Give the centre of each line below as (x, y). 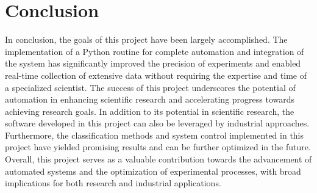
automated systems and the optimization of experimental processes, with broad (153, 171)
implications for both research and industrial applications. (113, 183)
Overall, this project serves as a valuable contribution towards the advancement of (158, 159)
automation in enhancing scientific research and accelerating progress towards (150, 99)
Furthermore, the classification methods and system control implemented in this (155, 135)
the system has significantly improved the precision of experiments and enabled (153, 63)
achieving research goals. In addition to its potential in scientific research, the (150, 111)
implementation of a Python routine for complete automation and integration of (155, 51)
